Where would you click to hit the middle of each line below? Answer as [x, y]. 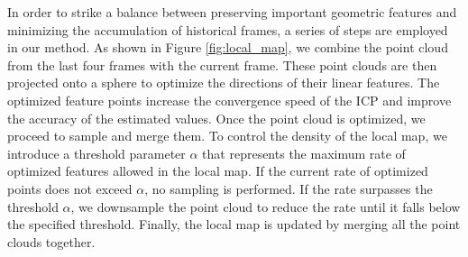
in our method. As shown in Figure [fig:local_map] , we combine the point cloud [228, 47]
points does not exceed [70, 188]
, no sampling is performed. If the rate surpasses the [289, 188]
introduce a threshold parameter [96, 153]
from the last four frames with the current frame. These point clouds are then [222, 64]
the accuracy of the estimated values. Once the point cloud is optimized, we [216, 118]
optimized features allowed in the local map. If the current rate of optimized [218, 171]
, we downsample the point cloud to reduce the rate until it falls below [266, 206]
